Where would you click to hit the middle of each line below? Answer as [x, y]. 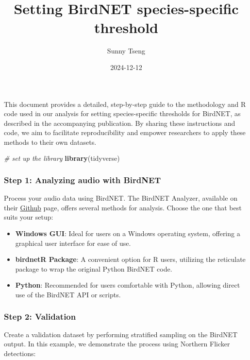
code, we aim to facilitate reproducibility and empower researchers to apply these [125, 132]
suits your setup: [29, 217]
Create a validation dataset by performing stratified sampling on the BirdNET [121, 334]
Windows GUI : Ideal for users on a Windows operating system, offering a [128, 233]
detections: [20, 353]
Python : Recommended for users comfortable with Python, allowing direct [128, 285]
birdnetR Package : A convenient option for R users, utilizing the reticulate [130, 259]
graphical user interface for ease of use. [73, 243]
